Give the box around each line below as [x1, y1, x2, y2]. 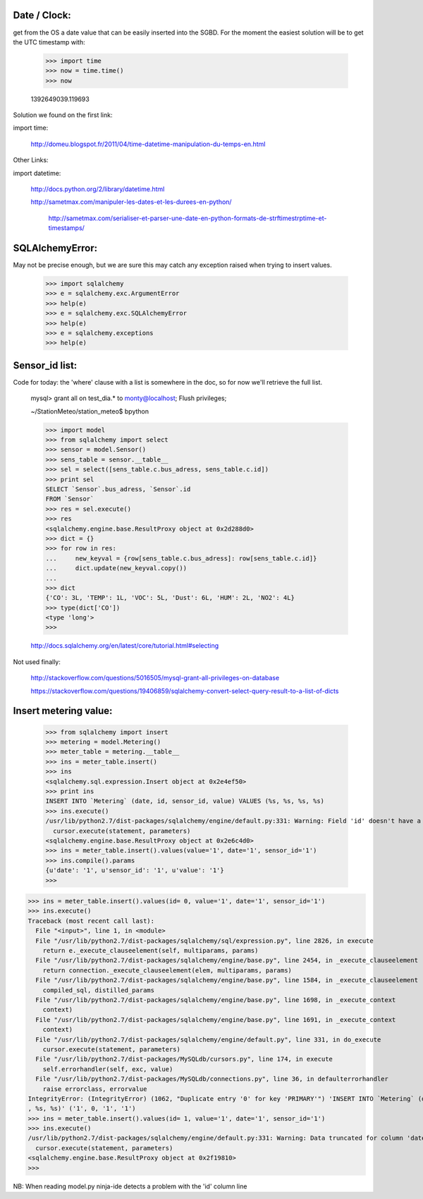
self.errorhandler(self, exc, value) [42, 1065, 173, 1073]
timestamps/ [48, 224, 85, 232]
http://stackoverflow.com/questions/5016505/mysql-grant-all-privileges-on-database [30, 674, 280, 682]
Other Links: [13, 156, 49, 164]
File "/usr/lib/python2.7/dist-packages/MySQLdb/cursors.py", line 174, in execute [35, 1055, 333, 1064]
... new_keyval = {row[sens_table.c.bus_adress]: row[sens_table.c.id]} [45, 554, 317, 562]
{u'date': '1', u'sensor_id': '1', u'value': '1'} [45, 867, 225, 874]
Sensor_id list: [13, 359, 78, 371]
